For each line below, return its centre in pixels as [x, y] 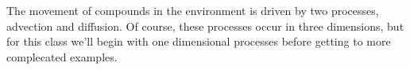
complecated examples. [62, 56]
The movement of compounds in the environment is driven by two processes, [193, 10]
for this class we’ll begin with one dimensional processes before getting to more [199, 41]
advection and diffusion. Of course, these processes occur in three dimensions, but [205, 26]
